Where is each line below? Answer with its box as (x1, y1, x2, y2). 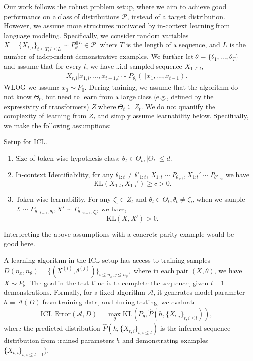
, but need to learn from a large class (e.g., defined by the (41, 91, 214, 101)
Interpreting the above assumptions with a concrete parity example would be (4, 228, 234, 239)
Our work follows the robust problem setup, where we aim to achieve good (4, 1, 227, 11)
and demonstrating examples (122, 335, 208, 345)
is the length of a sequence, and (126, 39, 220, 50)
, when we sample (192, 193, 245, 204)
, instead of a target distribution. (127, 11, 225, 21)
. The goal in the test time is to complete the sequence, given (25, 277, 209, 287)
